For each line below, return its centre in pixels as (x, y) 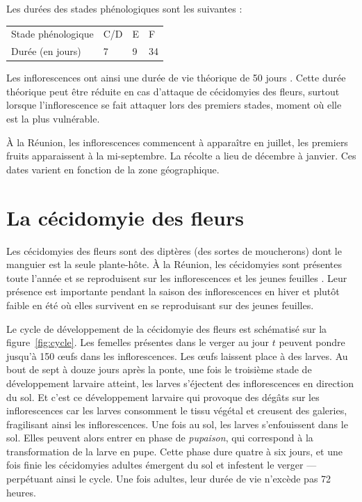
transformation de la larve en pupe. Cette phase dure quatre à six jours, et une (174, 451)
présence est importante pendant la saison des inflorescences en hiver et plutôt (173, 291)
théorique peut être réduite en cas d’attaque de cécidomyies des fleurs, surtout (173, 91)
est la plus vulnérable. (53, 119)
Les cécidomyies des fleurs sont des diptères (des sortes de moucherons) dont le (174, 250)
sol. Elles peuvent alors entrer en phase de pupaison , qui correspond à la (160, 438)
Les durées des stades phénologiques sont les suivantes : (124, 8)
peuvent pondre (312, 342)
